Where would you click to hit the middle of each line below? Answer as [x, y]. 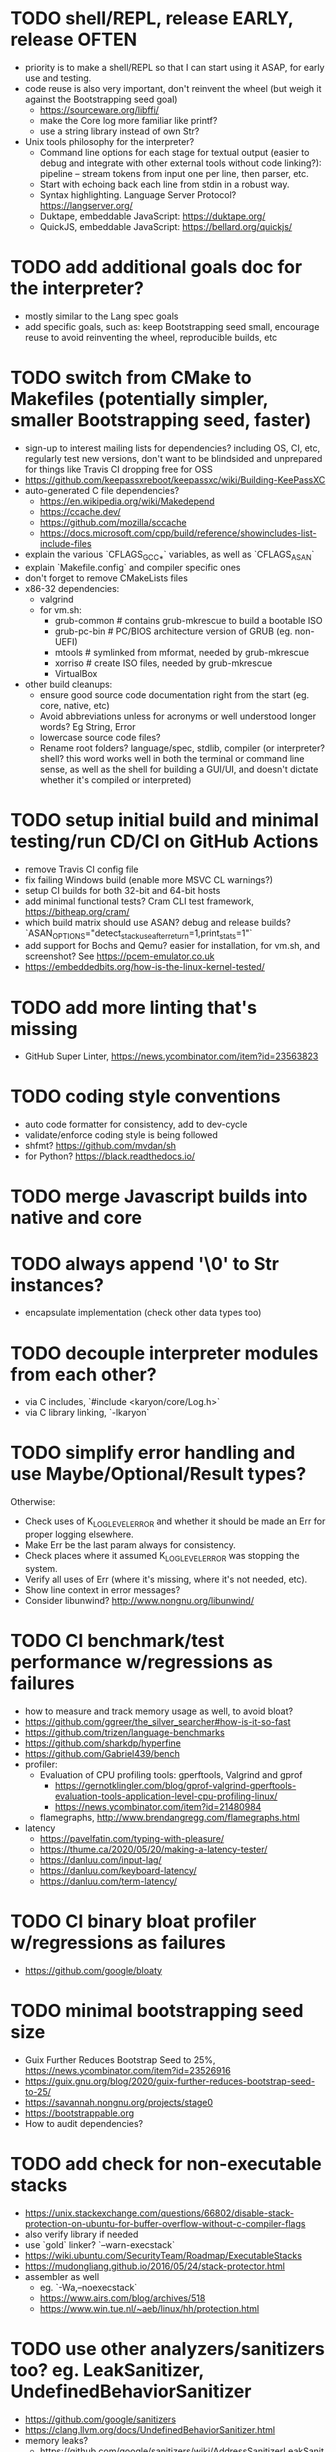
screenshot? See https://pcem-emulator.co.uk [119, 956]
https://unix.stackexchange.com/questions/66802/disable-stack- [159, 2213]
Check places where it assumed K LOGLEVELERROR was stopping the [162, 1557]
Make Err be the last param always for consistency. [130, 1545]
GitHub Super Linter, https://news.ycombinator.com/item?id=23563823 [171, 1056]
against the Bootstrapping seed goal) [101, 99]
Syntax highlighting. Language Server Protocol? [138, 194]
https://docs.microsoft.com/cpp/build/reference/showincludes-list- [178, 533]
